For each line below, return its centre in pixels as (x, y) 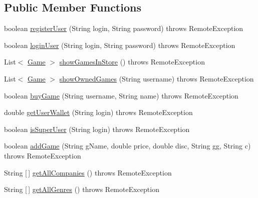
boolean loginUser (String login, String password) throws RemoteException (120, 45)
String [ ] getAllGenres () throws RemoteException (82, 189)
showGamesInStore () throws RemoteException (132, 62)
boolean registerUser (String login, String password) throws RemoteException (124, 28)
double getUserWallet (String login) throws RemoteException (98, 112)
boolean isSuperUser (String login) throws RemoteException (97, 129)
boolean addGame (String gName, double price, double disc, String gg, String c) (127, 146)
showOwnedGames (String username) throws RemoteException (157, 78)
